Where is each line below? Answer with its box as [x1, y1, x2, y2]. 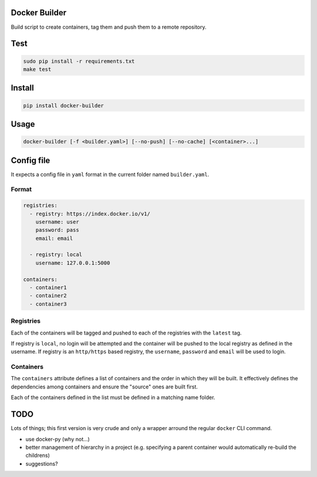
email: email [35, 235, 73, 242]
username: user [35, 218, 79, 225]
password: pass [35, 226, 79, 234]
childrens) [25, 452, 50, 459]
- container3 [29, 300, 67, 307]
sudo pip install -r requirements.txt [23, 57, 135, 65]
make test [23, 66, 52, 73]
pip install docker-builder [23, 102, 104, 109]
